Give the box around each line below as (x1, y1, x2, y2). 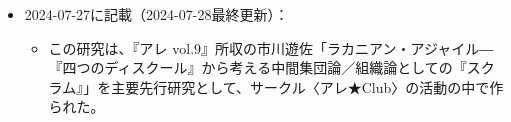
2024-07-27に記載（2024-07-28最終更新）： (24, 4, 289, 24)
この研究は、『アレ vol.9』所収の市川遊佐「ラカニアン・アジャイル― (48, 37, 494, 58)
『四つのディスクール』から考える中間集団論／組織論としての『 (48, 57, 467, 78)
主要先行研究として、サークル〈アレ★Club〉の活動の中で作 (111, 76, 504, 97)
